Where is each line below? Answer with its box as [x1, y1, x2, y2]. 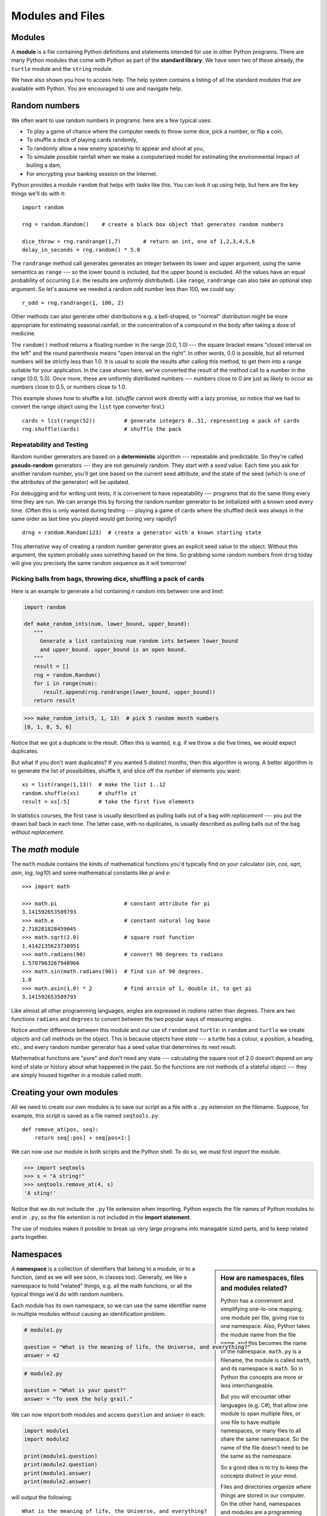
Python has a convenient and [220, 1297, 294, 1304]
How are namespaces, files [220, 1273, 304, 1282]
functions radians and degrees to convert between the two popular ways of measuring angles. [11, 1015, 253, 1022]
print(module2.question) [24, 1461, 98, 1468]
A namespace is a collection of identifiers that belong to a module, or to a [11, 1265, 196, 1272]
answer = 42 [24, 1352, 60, 1359]
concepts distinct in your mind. [220, 1472, 298, 1479]
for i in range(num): [33, 680, 98, 687]
